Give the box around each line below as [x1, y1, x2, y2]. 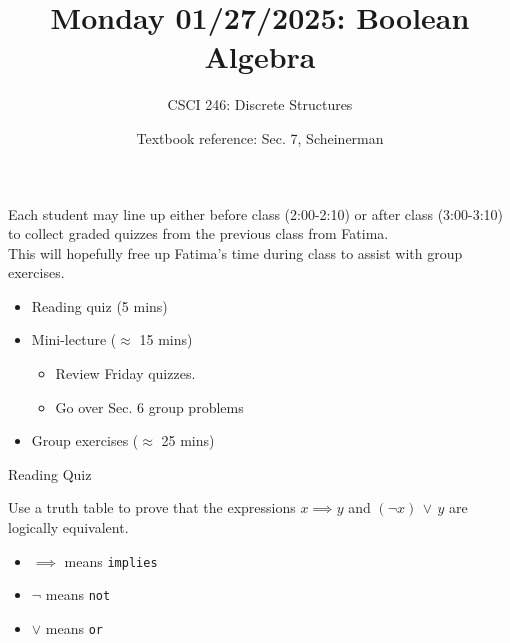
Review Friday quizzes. [55, 363, 196, 384]
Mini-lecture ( [31, 329, 117, 350]
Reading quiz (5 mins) [31, 295, 168, 316]
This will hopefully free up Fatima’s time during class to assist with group [8, 242, 463, 263]
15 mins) [139, 329, 193, 350]
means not [45, 584, 111, 605]
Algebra [204, 36, 316, 77]
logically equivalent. [8, 517, 129, 538]
